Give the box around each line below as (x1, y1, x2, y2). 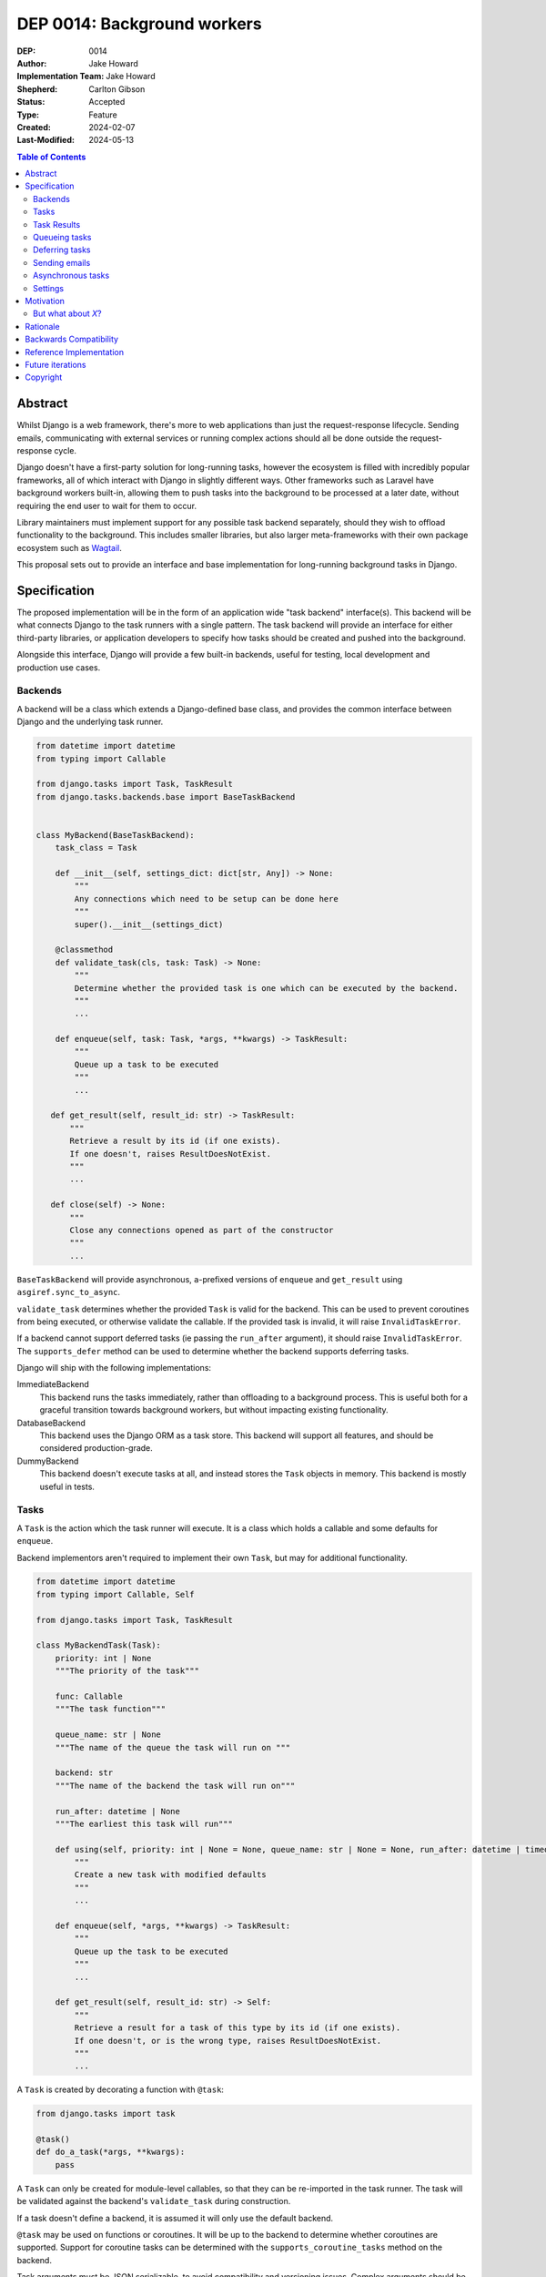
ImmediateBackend (16, 1379, 90, 1390)
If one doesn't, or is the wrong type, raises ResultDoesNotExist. (74, 2036, 382, 2046)
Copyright (25, 372, 63, 383)
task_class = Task (55, 842, 137, 853)
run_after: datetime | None (55, 1806, 181, 1816)
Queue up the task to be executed (74, 1945, 228, 1956)
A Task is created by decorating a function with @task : (16, 2084, 225, 2095)
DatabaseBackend (16, 1417, 86, 1428)
